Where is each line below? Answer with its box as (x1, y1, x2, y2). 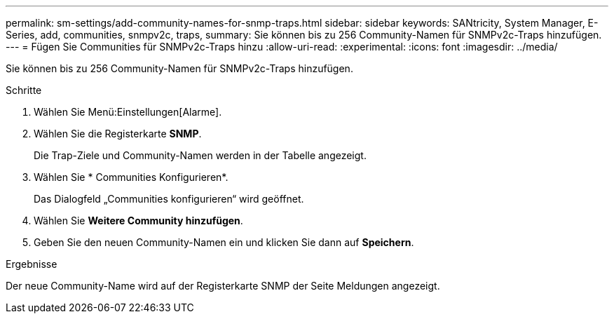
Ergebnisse (6, 258, 57, 270)
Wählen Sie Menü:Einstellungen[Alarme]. (34, 106, 222, 118)
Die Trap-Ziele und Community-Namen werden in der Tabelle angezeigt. (34, 149, 367, 161)
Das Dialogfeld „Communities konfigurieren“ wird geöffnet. (34, 193, 304, 205)
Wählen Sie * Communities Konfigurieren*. (34, 171, 228, 183)
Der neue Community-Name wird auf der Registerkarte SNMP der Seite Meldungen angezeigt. (6, 280, 440, 292)
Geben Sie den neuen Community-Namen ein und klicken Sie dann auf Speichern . (34, 236, 414, 248)
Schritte (6, 84, 42, 96)
